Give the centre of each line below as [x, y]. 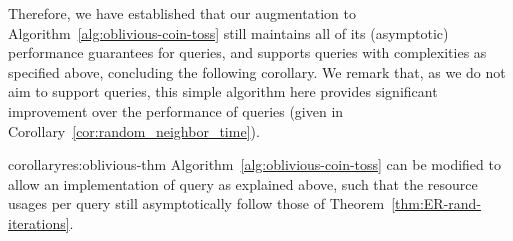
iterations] [39, 222]
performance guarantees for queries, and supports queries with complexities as [247, 52]
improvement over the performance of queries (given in [176, 110]
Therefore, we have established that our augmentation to [182, 13]
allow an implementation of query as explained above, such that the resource [243, 183]
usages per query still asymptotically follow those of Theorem [196, 203]
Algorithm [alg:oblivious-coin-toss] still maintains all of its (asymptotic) [228, 32]
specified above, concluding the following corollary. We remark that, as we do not [257, 71]
